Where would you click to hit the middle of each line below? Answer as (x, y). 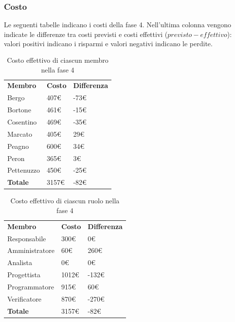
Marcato (20, 134)
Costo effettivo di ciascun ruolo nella (65, 201)
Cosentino (22, 121)
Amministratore (31, 250)
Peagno (18, 146)
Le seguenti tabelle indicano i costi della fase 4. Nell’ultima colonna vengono (118, 25)
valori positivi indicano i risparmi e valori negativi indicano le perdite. (108, 44)
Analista (20, 262)
